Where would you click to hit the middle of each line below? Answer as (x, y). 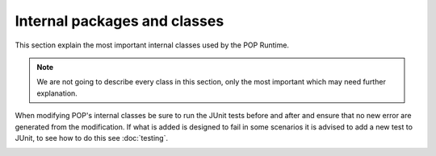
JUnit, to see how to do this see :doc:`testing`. (92, 138)
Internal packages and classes (119, 21)
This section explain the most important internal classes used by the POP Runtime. (152, 45)
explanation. (57, 93)
